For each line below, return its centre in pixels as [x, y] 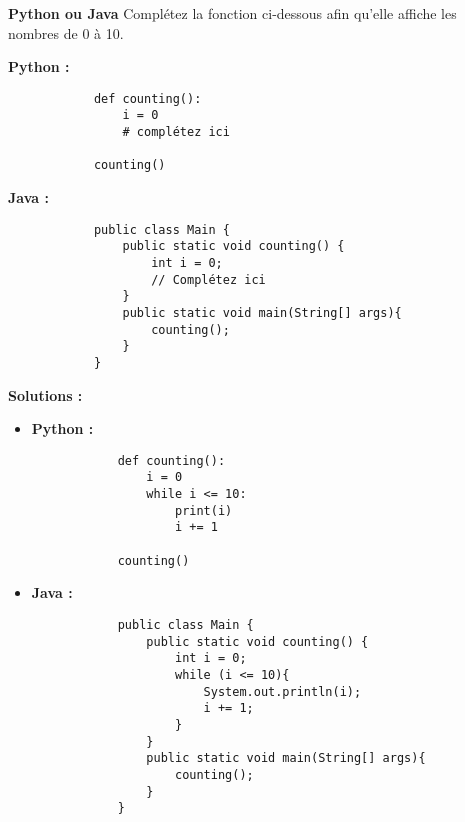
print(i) [203, 510]
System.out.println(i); [282, 691]
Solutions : [45, 394]
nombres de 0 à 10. [66, 32]
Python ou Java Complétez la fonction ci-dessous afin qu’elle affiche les [232, 13]
